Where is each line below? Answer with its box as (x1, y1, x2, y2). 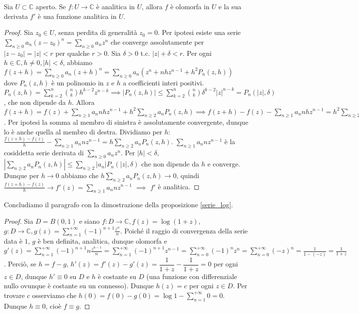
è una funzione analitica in (38, 11, 117, 21)
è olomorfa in (170, 1, 210, 11)
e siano (79, 215, 100, 226)
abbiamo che (61, 170, 98, 181)
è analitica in (96, 1, 135, 11)
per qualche (55, 48, 90, 58)
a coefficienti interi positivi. (123, 77, 204, 87)
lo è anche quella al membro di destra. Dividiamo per (4, 126, 163, 136)
